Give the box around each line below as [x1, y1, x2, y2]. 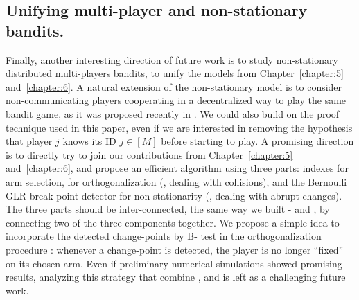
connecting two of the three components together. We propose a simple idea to [6, 215, 340, 229]
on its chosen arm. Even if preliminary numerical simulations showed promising [6, 256, 342, 270]
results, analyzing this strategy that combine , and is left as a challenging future [6, 270, 346, 284]
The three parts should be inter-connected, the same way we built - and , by [6, 202, 330, 216]
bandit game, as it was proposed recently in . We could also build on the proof [6, 106, 340, 121]
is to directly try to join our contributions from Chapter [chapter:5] [6, 147, 293, 161]
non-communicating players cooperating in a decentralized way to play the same [6, 93, 347, 107]
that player [6, 134, 53, 148]
